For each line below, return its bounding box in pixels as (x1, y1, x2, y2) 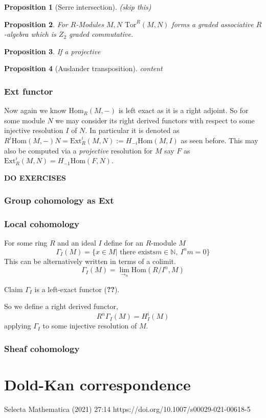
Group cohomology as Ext (4, 194, 114, 207)
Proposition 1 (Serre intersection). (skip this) (4, 2, 151, 12)
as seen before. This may (181, 135, 258, 145)
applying (4, 320, 31, 331)
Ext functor (4, 84, 53, 97)
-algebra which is (4, 29, 56, 39)
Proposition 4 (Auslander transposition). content (4, 63, 163, 74)
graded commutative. (69, 29, 134, 39)
